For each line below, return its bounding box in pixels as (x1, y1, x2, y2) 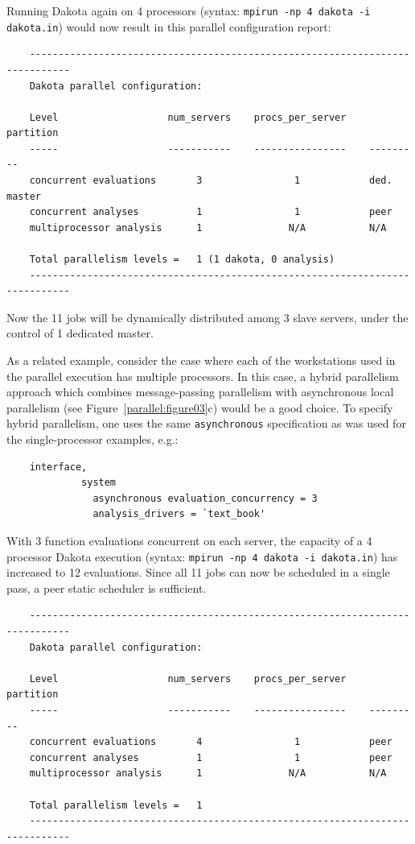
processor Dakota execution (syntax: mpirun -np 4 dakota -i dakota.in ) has (6, 548, 398, 565)
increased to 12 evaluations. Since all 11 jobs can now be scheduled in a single (6, 564, 390, 581)
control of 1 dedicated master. (6, 325, 154, 341)
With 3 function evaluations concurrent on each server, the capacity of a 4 (6, 532, 372, 548)
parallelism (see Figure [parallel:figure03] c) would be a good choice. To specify (6, 399, 393, 416)
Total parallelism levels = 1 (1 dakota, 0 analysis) (29, 254, 335, 266)
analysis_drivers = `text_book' (92, 508, 266, 520)
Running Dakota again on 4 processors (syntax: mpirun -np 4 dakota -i (6, 2, 371, 19)
